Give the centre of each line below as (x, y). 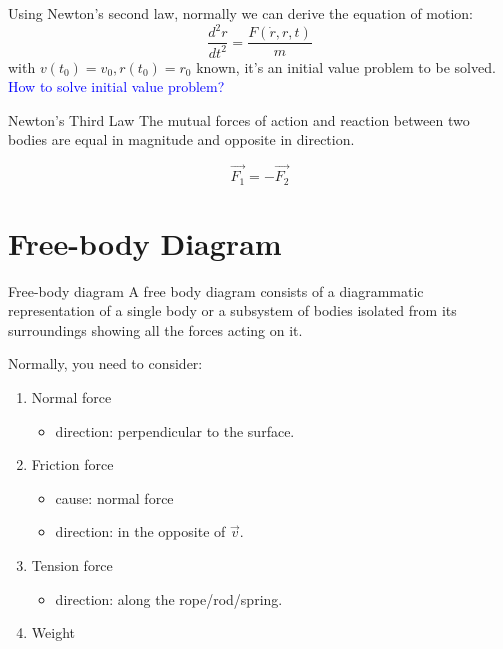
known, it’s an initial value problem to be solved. (346, 66)
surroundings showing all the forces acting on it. (155, 329)
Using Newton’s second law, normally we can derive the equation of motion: (241, 13)
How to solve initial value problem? (116, 86)
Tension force (72, 565)
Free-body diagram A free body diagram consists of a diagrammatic (216, 290)
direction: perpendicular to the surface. (175, 430)
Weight (53, 632)
